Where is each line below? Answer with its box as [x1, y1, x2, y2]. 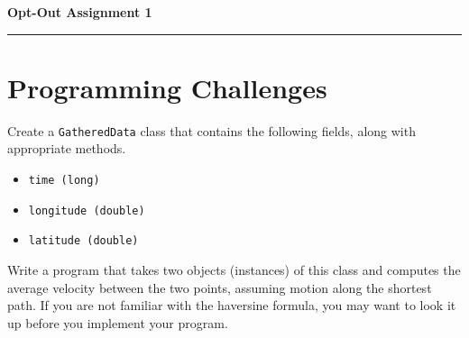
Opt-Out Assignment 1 [7, 3, 152, 21]
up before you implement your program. [7, 313, 228, 332]
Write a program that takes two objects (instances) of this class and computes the [7, 260, 461, 279]
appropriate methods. [7, 139, 126, 158]
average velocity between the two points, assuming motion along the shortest [7, 278, 432, 297]
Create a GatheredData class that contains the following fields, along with [7, 121, 416, 140]
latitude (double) [28, 234, 139, 248]
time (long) [28, 173, 100, 187]
